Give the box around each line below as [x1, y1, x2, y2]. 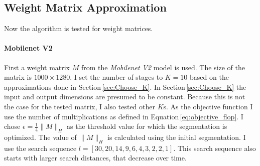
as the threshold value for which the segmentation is [66, 121, 227, 131]
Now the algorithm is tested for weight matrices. [4, 23, 153, 34]
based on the [190, 72, 229, 82]
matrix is [4, 72, 32, 82]
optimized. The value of [4, 131, 77, 142]
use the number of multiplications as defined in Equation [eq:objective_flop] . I [4, 111, 243, 121]
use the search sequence [4, 142, 77, 153]
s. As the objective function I [163, 101, 253, 111]
